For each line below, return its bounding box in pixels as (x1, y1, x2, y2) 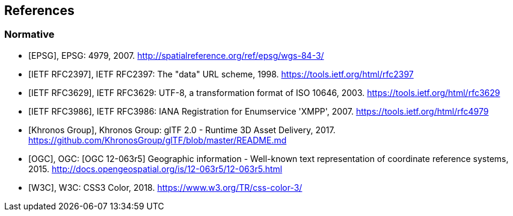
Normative (4, 28, 55, 41)
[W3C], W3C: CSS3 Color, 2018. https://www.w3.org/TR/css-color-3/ (28, 182, 303, 193)
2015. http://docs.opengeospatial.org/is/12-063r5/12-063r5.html (28, 163, 283, 174)
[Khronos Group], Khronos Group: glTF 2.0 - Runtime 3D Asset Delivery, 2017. (28, 124, 336, 135)
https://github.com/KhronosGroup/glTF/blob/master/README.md (28, 134, 287, 145)
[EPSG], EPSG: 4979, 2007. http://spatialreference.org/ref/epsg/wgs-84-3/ (28, 50, 324, 61)
